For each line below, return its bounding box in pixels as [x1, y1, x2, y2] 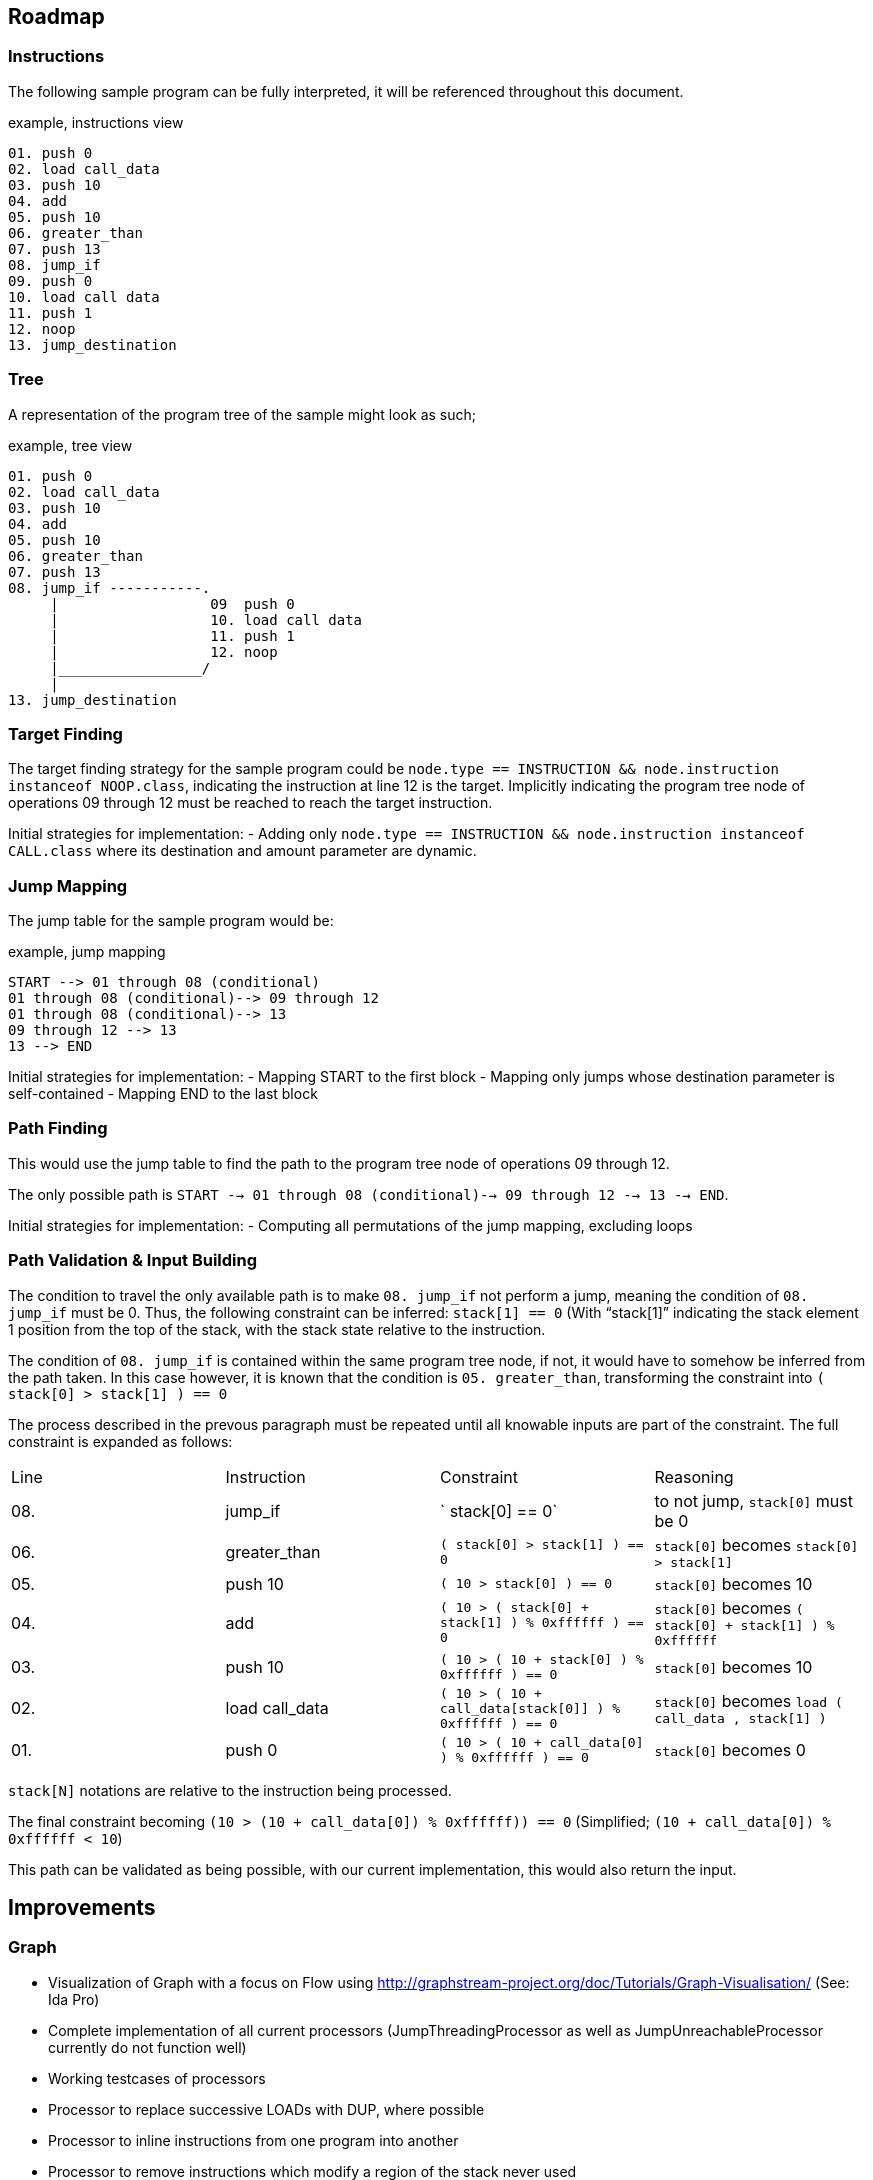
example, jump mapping [8, 943, 166, 961]
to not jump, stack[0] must [654, 1490, 853, 1511]
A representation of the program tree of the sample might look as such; [8, 405, 476, 423]
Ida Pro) [48, 1990, 100, 2008]
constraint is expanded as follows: [8, 1432, 233, 1450]
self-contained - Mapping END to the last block [8, 1085, 318, 1103]
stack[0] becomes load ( [654, 1690, 843, 1711]
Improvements [8, 1894, 156, 1920]
